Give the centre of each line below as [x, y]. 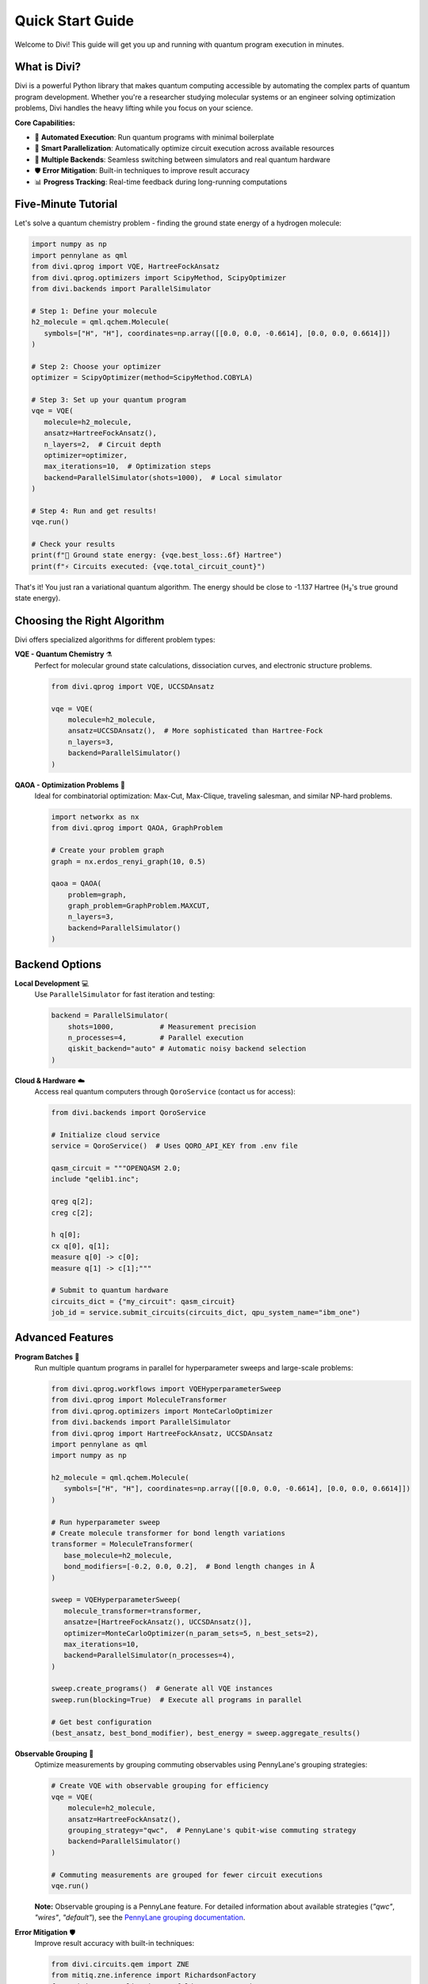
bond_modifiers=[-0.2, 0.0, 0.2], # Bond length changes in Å [189, 1567]
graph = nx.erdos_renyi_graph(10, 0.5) [128, 861]
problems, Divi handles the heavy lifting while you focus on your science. [134, 108]
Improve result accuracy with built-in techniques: [115, 1944]
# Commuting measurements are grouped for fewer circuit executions [187, 1874]
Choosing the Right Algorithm [90, 620]
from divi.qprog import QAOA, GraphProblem [137, 828]
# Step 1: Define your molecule [94, 311]
